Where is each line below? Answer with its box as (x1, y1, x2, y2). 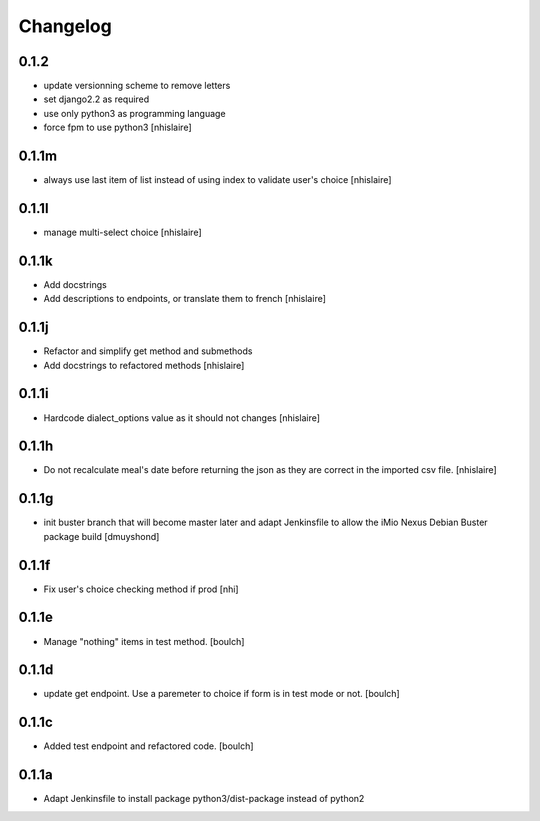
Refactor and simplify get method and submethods (43, 345, 253, 357)
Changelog (18, 15, 112, 37)
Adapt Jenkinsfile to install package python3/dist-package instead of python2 (43, 793, 365, 805)
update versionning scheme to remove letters (43, 80, 231, 92)
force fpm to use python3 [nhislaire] (43, 121, 192, 134)
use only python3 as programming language (43, 107, 226, 119)
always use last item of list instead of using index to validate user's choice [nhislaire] (43, 174, 392, 186)
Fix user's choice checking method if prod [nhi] (43, 583, 239, 595)
